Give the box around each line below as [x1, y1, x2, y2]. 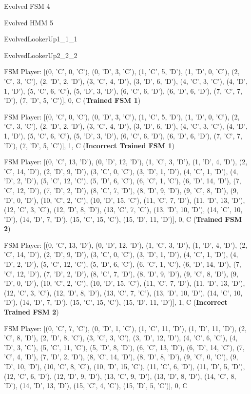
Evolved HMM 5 [4, 17, 53, 27]
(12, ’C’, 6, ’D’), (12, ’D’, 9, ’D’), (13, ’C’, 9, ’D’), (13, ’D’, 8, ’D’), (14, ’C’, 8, [4, 371, 236, 381]
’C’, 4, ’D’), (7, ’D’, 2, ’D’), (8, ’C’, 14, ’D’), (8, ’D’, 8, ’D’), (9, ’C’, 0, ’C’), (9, [4, 352, 238, 362]
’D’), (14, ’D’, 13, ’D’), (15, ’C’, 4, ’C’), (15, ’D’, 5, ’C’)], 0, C [4, 380, 188, 391]
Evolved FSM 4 [4, 1, 50, 11]
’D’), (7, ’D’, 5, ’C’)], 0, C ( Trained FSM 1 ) [4, 95, 141, 105]
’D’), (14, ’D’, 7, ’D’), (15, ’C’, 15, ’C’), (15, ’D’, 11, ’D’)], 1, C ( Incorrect [4, 297, 228, 307]
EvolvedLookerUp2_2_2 [4, 50, 77, 60]
